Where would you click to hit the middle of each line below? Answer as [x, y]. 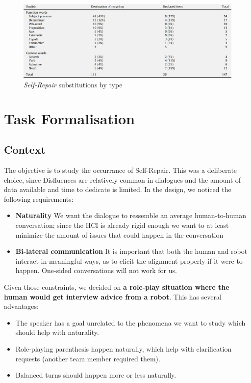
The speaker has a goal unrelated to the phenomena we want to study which [130, 322]
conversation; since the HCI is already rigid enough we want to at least [122, 225]
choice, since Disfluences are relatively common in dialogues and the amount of [123, 179]
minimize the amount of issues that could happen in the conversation [119, 234]
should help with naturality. [57, 332]
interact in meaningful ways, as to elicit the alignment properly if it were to [129, 260]
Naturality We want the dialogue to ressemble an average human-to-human [131, 215]
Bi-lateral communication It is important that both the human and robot [131, 251]
